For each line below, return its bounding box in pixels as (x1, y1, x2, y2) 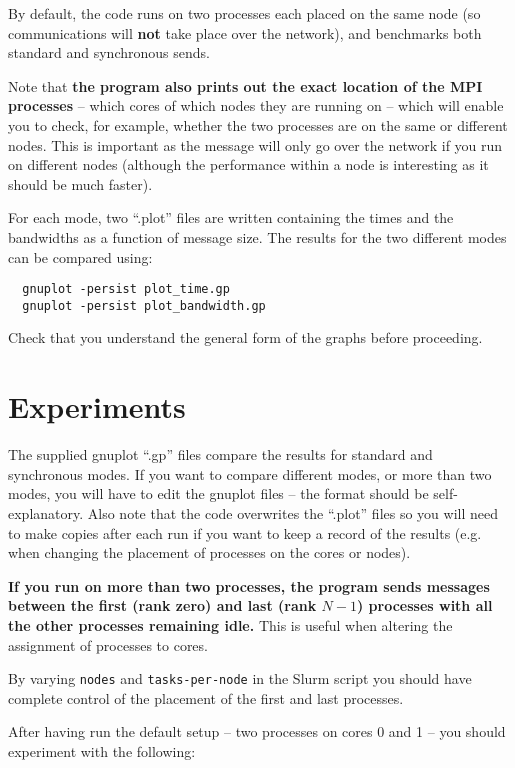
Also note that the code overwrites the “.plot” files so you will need (87, 502, 499, 523)
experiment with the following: (8, 740, 196, 761)
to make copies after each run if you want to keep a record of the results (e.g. (8, 522, 482, 543)
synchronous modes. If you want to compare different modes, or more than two (8, 463, 492, 484)
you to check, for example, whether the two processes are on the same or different (8, 114, 508, 135)
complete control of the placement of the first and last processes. (8, 687, 404, 708)
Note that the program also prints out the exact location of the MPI (8, 75, 483, 96)
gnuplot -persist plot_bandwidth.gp (22, 298, 266, 313)
